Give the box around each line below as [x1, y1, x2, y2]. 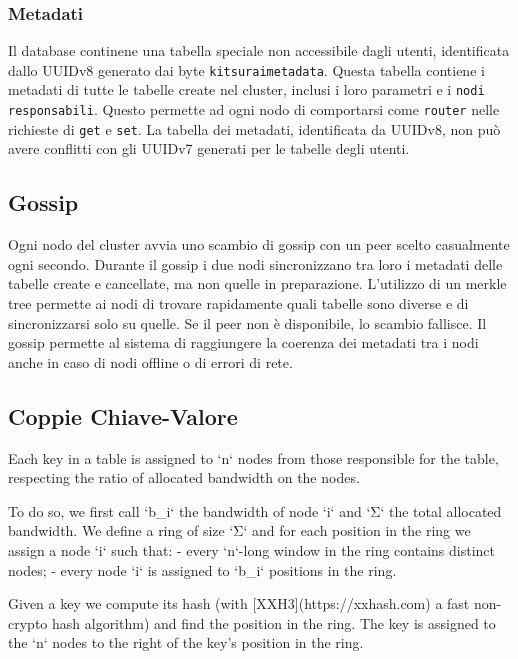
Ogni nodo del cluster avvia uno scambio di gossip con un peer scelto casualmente [8, 234, 510, 255]
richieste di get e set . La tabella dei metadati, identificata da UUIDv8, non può [8, 118, 501, 139]
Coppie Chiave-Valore [8, 400, 238, 431]
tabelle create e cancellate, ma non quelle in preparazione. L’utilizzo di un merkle [8, 273, 507, 294]
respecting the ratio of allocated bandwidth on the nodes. [8, 467, 360, 488]
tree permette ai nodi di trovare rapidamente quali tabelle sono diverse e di [8, 293, 469, 314]
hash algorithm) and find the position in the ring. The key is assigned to [51, 612, 496, 633]
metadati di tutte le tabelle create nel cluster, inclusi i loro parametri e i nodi [8, 79, 485, 100]
